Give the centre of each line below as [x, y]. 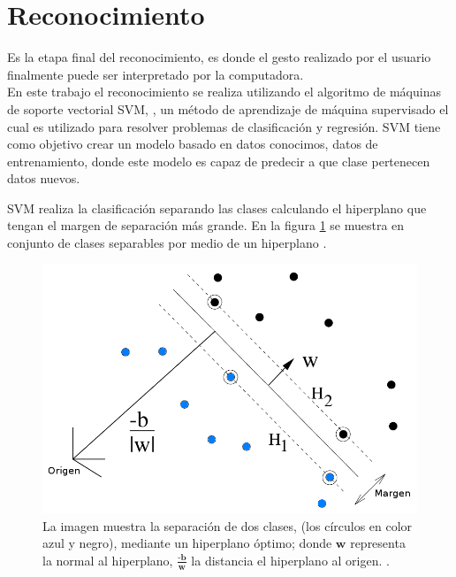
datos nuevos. [44, 178]
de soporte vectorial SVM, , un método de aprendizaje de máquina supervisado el [228, 108]
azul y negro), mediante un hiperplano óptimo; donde [187, 543]
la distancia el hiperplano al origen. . [290, 560]
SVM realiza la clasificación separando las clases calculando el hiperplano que [217, 208]
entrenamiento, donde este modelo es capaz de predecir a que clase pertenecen [219, 161]
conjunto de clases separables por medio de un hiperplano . [167, 243]
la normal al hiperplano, [108, 560]
